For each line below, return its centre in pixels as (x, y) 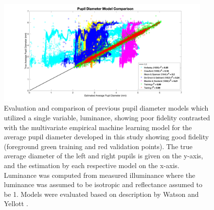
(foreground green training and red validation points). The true (98, 146)
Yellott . (16, 203)
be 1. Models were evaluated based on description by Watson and (101, 194)
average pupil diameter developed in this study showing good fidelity (107, 137)
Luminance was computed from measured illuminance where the (100, 175)
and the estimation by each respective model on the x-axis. (92, 165)
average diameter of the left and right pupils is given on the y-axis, (104, 156)
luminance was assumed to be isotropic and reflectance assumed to (103, 184)
